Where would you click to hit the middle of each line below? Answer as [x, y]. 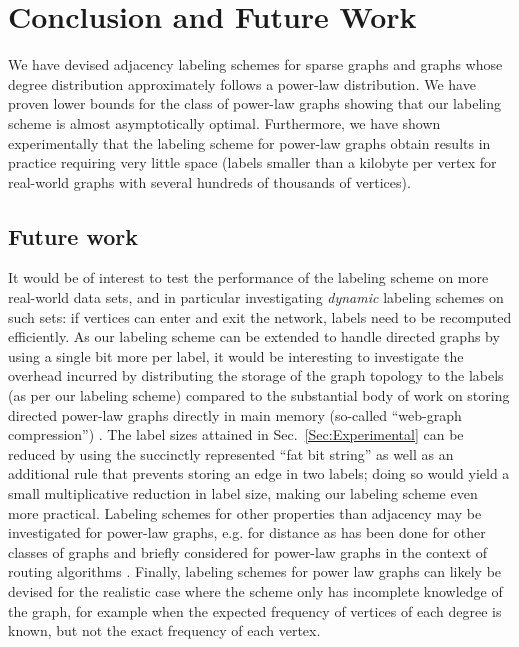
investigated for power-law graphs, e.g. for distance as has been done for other [247, 532]
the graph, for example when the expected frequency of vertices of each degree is [255, 610]
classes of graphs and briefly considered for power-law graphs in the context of [248, 551]
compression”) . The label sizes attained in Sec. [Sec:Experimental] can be [236, 434]
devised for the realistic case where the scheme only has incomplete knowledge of [255, 590]
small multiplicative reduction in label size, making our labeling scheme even [243, 493]
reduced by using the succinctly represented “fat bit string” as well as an [231, 453]
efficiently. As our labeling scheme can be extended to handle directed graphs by [254, 336]
